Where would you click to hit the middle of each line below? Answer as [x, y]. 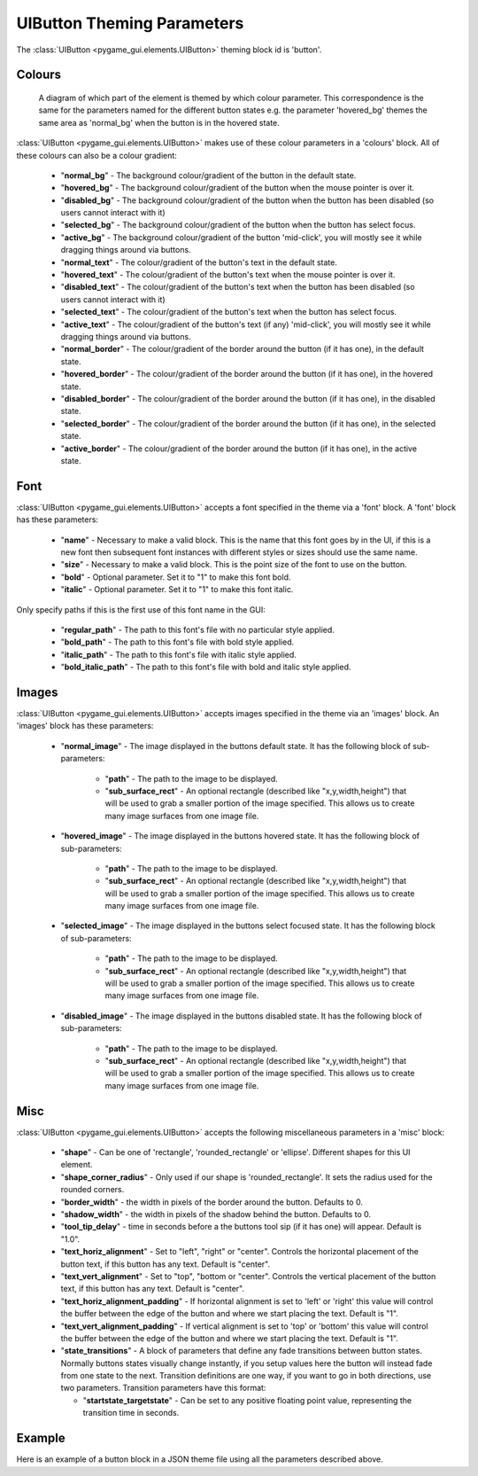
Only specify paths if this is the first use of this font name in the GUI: [141, 609]
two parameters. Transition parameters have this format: [163, 1388]
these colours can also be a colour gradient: [96, 155]
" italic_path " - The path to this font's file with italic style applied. [178, 654]
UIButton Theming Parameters [130, 23]
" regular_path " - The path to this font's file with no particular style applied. [198, 629]
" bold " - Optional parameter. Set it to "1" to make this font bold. [176, 577]
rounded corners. [93, 1190]
